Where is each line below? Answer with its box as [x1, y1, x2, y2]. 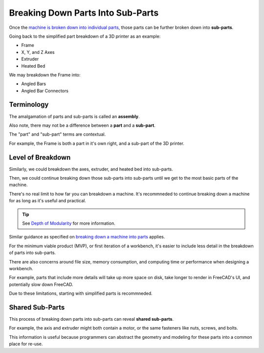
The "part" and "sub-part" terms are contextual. [9, 131, 106, 137]
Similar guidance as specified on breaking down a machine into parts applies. [9, 234, 165, 240]
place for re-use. [9, 341, 43, 347]
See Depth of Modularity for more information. [22, 220, 116, 226]
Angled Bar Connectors [21, 88, 68, 94]
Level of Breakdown [9, 153, 71, 162]
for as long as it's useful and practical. [9, 198, 87, 204]
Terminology [9, 100, 49, 109]
